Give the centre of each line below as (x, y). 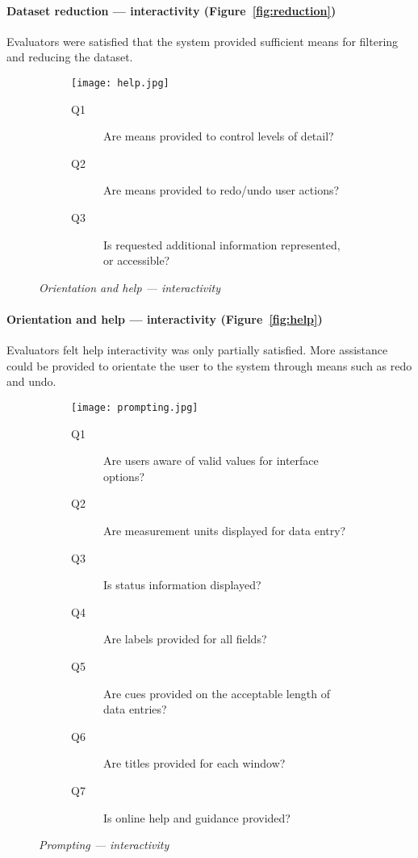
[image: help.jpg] (120, 83)
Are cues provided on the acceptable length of (217, 693)
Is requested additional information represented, (222, 244)
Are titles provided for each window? (194, 763)
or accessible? (137, 260)
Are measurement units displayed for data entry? (225, 530)
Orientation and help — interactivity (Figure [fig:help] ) (165, 318)
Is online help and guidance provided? (197, 817)
